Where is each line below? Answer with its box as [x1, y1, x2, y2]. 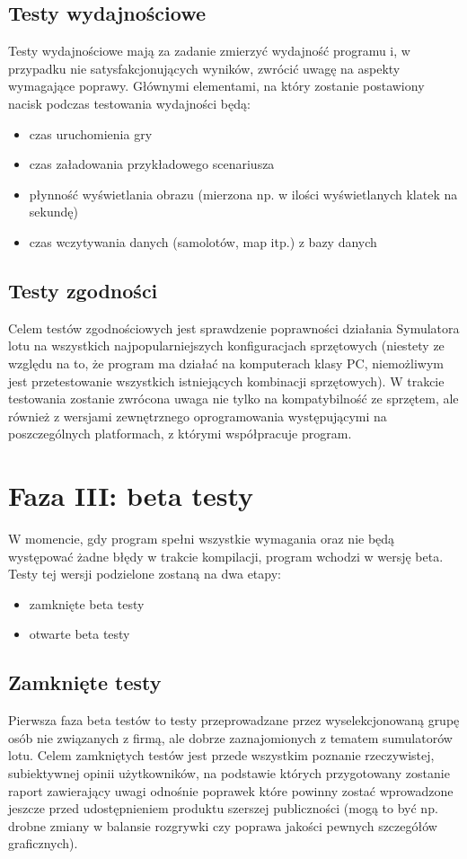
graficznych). [8, 834, 78, 853]
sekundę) [29, 202, 78, 221]
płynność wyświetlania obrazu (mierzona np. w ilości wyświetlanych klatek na [29, 184, 458, 203]
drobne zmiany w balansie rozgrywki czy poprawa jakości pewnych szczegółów [8, 816, 437, 835]
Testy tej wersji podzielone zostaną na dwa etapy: [8, 564, 281, 583]
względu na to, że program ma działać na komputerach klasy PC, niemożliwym [8, 353, 444, 372]
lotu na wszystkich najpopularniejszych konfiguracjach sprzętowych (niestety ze [8, 336, 445, 355]
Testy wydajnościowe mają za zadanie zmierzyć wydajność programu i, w [8, 41, 410, 60]
